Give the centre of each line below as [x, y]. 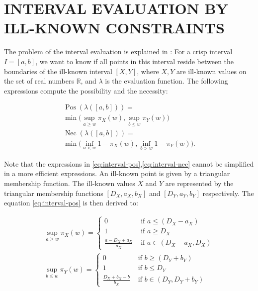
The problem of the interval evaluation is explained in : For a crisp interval [118, 51]
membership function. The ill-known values [70, 183]
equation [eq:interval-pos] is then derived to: [71, 203]
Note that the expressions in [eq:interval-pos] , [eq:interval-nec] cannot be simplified [129, 163]
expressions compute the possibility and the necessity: [86, 90]
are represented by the [199, 183]
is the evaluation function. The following [167, 81]
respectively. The [228, 193]
